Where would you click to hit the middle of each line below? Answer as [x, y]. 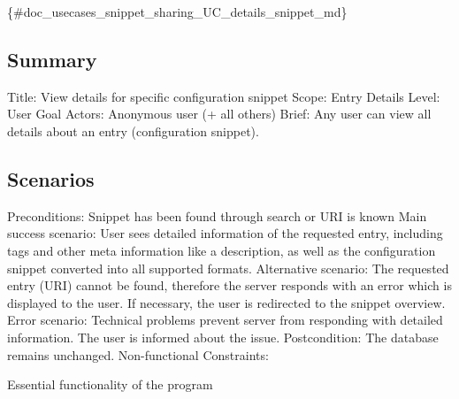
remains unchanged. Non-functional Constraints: [138, 354]
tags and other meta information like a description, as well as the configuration [222, 250]
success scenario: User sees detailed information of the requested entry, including [225, 233]
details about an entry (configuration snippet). [133, 130]
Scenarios [51, 178]
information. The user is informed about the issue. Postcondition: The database [223, 337]
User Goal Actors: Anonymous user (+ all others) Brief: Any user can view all [219, 114]
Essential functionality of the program [110, 384]
